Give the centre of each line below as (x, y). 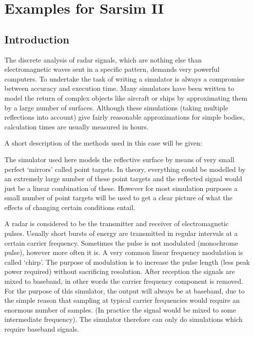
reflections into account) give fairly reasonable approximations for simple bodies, (125, 117)
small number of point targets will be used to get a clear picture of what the (118, 198)
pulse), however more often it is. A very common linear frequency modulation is (124, 252)
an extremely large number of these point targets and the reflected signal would (123, 179)
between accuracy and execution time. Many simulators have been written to (119, 88)
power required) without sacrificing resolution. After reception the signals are (120, 271)
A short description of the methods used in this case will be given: (103, 143)
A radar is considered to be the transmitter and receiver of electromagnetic (117, 223)
